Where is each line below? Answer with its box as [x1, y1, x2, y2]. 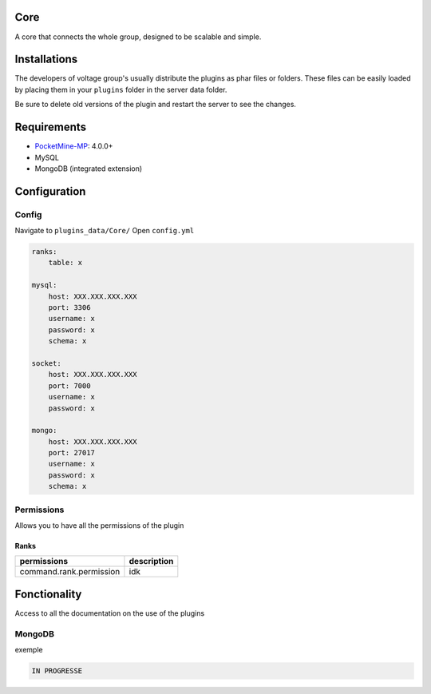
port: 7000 [48, 381, 91, 391]
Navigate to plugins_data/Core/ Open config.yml [14, 226, 195, 236]
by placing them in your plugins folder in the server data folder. [14, 85, 227, 94]
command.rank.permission [19, 566, 121, 577]
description [129, 556, 174, 567]
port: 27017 [48, 448, 96, 458]
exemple [14, 645, 43, 655]
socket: [31, 359, 61, 367]
